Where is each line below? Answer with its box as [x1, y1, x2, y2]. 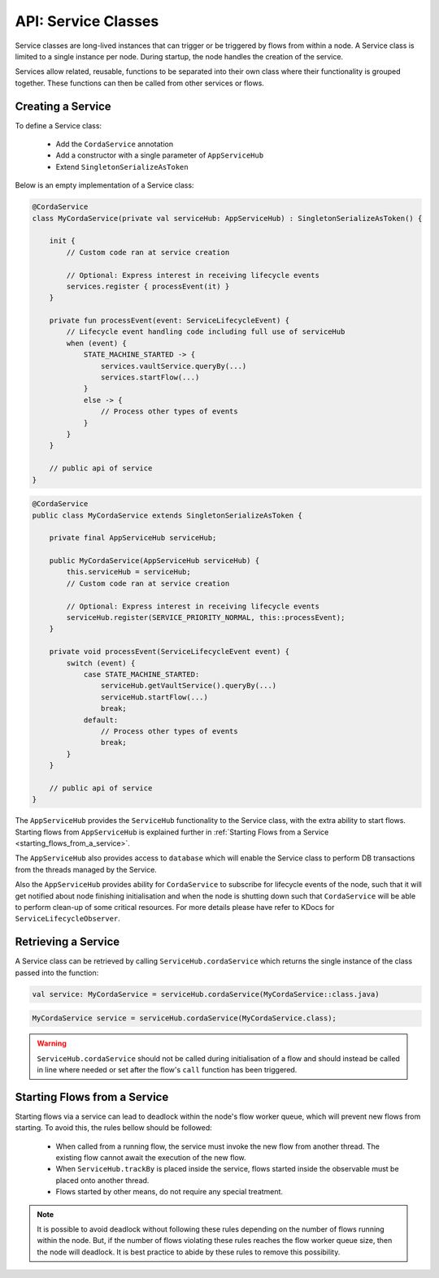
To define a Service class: [15, 120, 102, 130]
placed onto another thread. [55, 1175, 150, 1185]
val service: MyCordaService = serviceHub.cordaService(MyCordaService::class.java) [32, 990, 380, 999]
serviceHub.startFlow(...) [100, 692, 209, 702]
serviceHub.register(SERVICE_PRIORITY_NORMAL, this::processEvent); [66, 613, 346, 622]
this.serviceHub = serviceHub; [66, 567, 191, 577]
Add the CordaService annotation [55, 139, 174, 149]
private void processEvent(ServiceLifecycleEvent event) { [49, 647, 290, 656]
